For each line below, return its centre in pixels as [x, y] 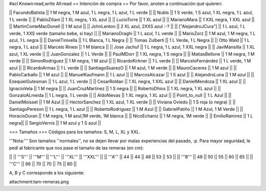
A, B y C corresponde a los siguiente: [47, 173]
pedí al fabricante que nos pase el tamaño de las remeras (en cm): [76, 148]
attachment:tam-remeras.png [39, 182]
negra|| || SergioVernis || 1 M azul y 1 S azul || [55, 123]
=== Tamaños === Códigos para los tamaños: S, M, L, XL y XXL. [75, 132]
